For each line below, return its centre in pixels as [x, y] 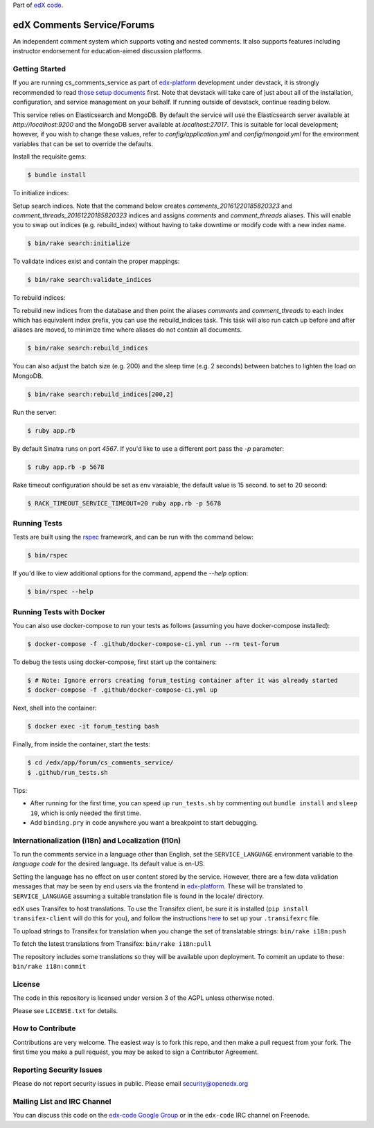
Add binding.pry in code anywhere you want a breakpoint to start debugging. [144, 822]
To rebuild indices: [39, 298]
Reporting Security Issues [57, 1070]
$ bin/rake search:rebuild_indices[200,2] [100, 394]
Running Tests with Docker [59, 611]
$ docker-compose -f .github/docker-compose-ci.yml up [122, 690]
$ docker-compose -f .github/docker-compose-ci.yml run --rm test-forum [153, 644]
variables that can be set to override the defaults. [83, 144]
